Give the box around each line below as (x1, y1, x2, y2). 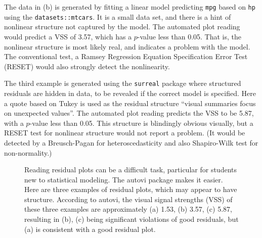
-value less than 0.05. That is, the (137, 31, 241, 41)
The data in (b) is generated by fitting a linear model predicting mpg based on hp (4, 2, 255, 12)
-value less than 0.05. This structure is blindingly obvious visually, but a (29, 117, 253, 128)
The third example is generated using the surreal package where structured (4, 78, 241, 88)
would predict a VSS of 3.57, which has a (4, 31, 132, 41)
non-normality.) (4, 147, 52, 158)
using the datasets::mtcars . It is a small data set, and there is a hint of (4, 11, 231, 22)
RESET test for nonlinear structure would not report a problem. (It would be (4, 127, 245, 138)
